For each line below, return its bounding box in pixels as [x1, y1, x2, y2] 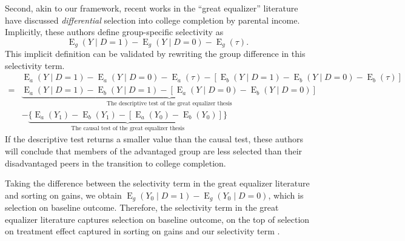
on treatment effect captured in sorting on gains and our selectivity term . [5, 225, 280, 237]
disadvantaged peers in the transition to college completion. [5, 156, 226, 169]
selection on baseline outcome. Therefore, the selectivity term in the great [5, 201, 279, 214]
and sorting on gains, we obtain [5, 188, 122, 201]
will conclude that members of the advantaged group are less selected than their [5, 144, 303, 157]
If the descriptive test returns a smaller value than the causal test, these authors [5, 133, 303, 145]
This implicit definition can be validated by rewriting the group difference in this [5, 47, 306, 60]
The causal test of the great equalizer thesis [71, 125, 185, 131]
